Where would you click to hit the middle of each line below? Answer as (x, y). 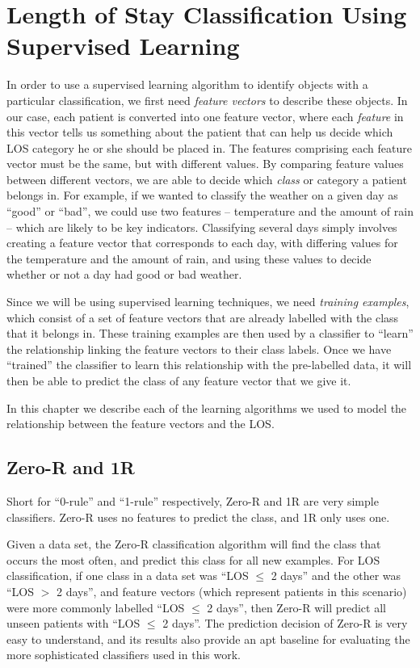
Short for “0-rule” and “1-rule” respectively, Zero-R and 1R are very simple (193, 500)
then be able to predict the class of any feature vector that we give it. (179, 380)
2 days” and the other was (336, 576)
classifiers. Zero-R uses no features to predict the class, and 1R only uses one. (198, 517)
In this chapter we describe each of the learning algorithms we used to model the (207, 408)
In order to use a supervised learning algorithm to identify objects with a (187, 84)
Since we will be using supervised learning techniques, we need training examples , (208, 302)
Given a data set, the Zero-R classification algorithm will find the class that (194, 544)
